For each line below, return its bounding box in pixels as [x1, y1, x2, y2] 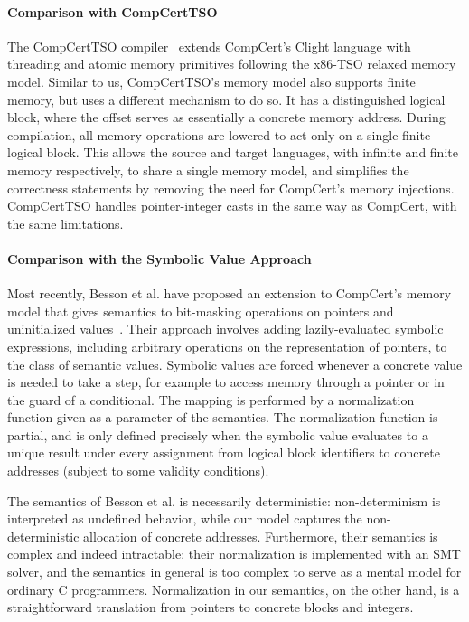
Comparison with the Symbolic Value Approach [7, 249, 312, 268]
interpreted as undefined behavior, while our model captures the [7, 509, 362, 528]
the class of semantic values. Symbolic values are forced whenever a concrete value [7, 354, 463, 373]
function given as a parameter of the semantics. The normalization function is [7, 408, 438, 427]
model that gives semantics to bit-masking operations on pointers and [7, 301, 394, 320]
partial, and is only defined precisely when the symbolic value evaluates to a [7, 425, 428, 444]
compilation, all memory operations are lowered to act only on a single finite [7, 125, 431, 144]
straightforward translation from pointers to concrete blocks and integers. [7, 598, 414, 617]
